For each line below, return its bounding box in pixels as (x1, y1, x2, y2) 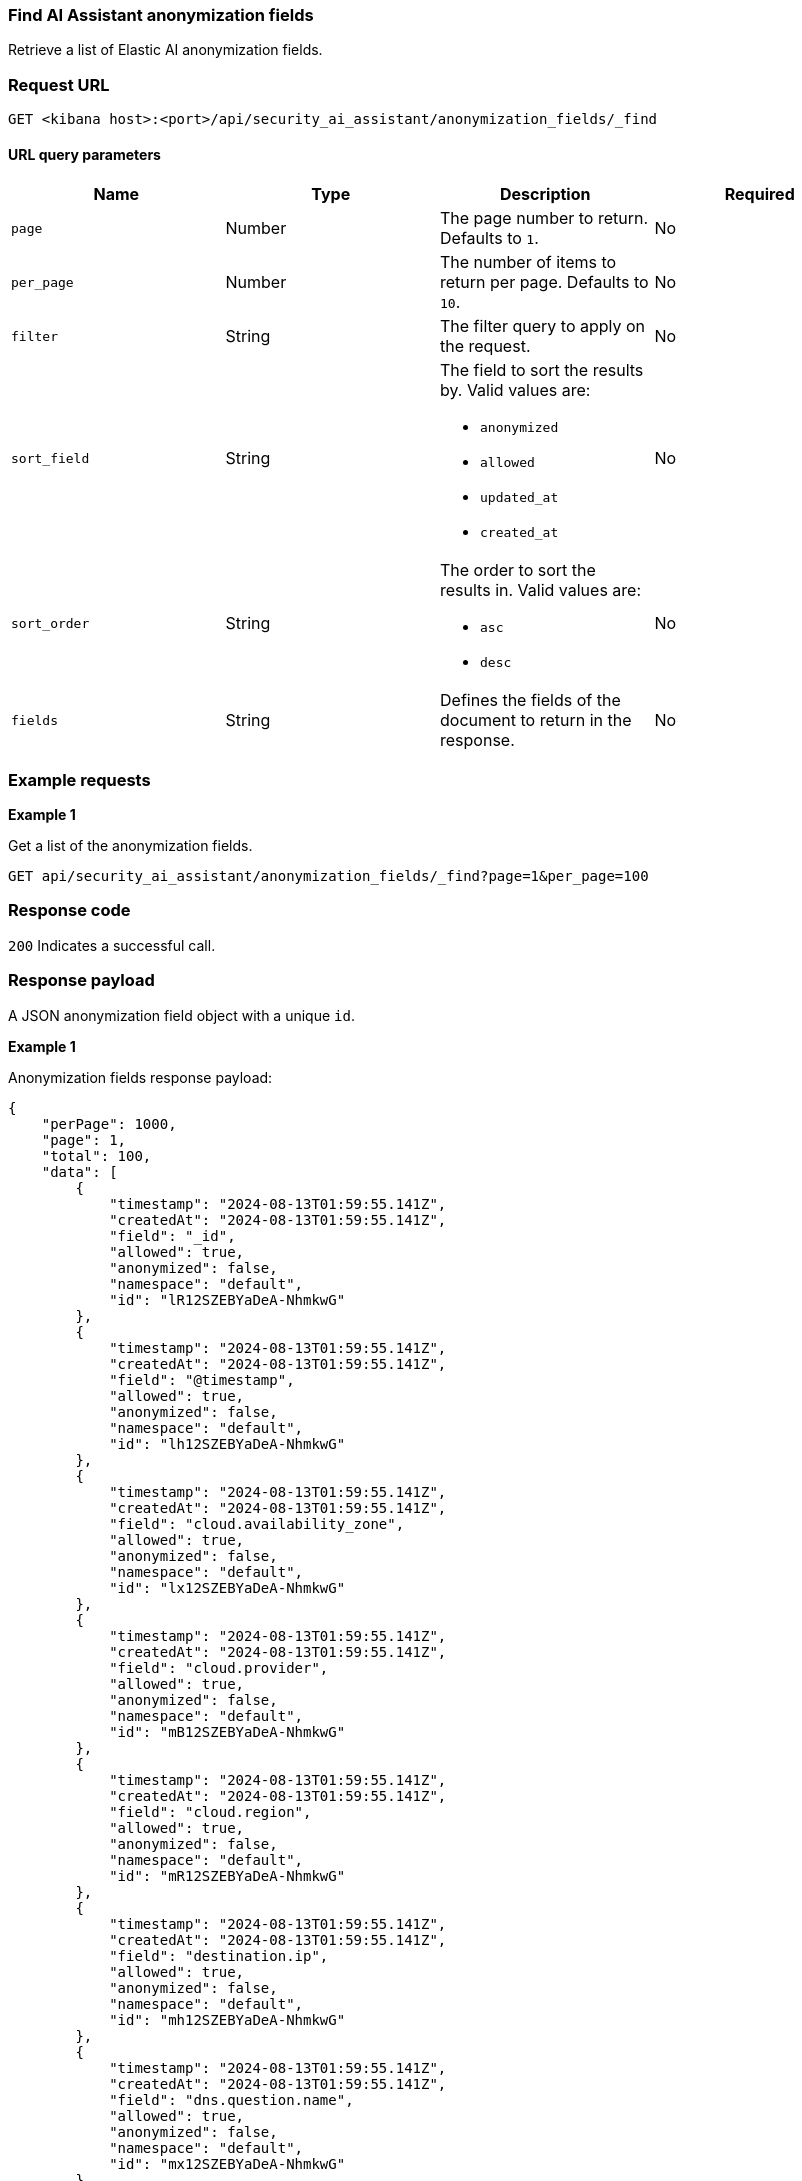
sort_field (11, 450, 90, 466)
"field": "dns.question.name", (109, 2091, 354, 2108)
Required (724, 184, 795, 205)
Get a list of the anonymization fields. (8, 837, 253, 855)
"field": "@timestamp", (109, 1371, 295, 1388)
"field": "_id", (109, 1227, 236, 1244)
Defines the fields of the (440, 690, 621, 711)
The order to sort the (440, 560, 596, 581)
